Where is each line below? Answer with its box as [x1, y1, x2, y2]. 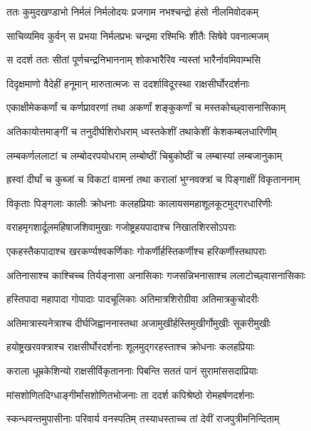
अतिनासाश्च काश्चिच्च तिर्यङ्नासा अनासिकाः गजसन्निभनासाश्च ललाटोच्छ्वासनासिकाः [6, 267, 306, 282]
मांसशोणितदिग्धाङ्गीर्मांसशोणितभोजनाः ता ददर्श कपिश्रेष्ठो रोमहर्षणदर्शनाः [6, 387, 255, 402]
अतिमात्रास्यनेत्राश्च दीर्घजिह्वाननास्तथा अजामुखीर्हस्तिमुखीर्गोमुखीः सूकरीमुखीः [6, 315, 271, 330]
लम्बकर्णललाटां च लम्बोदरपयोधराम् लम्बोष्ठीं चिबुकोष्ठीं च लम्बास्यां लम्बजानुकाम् [6, 147, 283, 162]
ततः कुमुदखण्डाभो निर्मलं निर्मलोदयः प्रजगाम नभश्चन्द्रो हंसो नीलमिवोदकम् [6, 4, 258, 19]
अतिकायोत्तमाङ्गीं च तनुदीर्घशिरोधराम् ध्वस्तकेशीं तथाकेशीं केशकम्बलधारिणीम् [6, 123, 277, 138]
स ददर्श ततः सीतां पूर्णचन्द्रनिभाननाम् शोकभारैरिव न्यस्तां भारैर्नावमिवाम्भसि [6, 52, 261, 67]
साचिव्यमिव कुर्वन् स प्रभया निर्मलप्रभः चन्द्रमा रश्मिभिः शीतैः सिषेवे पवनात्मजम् [6, 28, 269, 43]
